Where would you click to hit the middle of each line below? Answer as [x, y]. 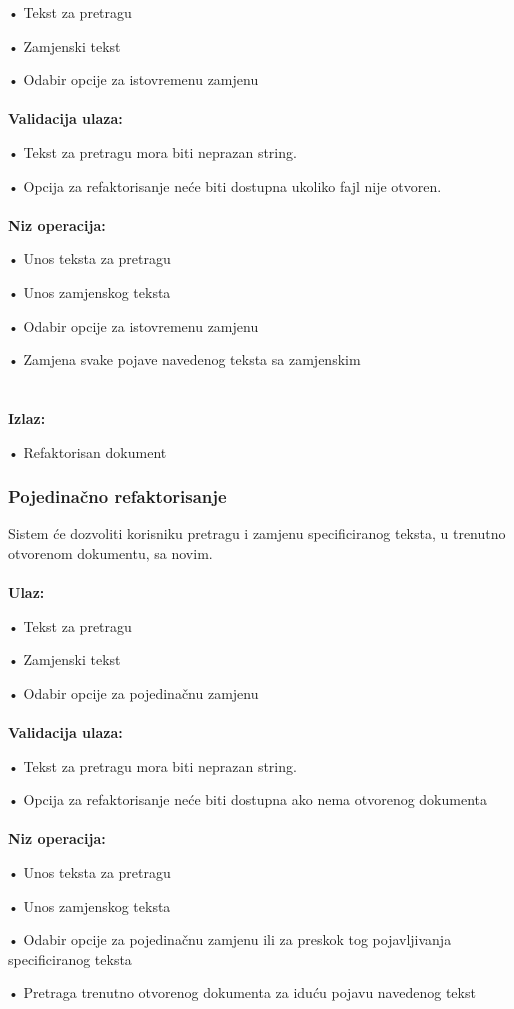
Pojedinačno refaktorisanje [117, 496]
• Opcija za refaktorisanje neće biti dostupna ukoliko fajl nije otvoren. [225, 185]
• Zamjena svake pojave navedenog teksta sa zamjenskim [184, 359]
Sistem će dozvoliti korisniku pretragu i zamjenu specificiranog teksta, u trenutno [257, 533]
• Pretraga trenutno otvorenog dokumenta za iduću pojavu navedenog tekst [242, 992]
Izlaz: [27, 417]
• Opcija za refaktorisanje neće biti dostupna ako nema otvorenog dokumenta [248, 799]
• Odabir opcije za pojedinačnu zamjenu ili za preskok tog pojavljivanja [230, 939]
